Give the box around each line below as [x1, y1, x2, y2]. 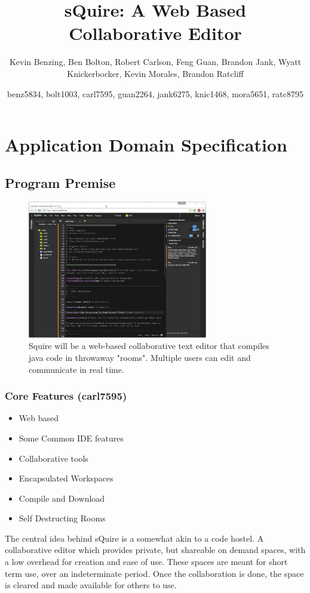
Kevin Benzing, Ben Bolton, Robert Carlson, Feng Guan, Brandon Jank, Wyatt [9, 55, 302, 68]
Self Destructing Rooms [19, 512, 106, 524]
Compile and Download [19, 492, 105, 504]
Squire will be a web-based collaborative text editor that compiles [29, 339, 269, 352]
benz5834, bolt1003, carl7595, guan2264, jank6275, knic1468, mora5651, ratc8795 [7, 87, 303, 100]
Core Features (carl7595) [5, 388, 127, 403]
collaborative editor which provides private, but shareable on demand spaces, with [5, 543, 306, 556]
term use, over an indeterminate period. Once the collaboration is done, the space [5, 567, 304, 579]
